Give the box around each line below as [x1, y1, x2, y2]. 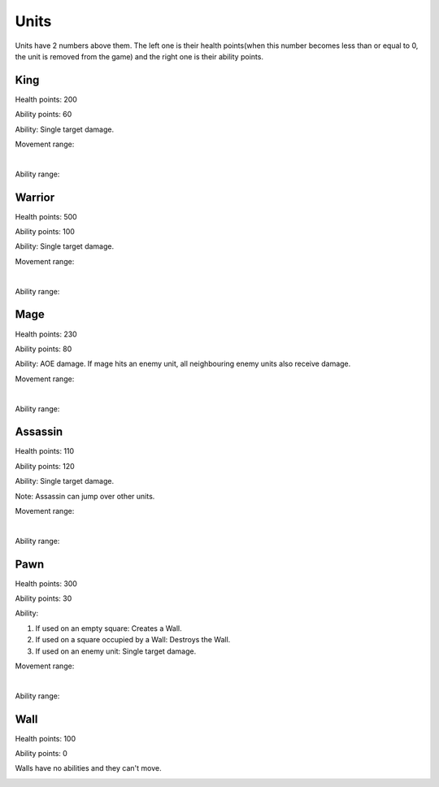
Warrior [15, 190, 55, 204]
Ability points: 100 [15, 227, 75, 237]
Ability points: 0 [15, 749, 68, 759]
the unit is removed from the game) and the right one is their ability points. [15, 51, 264, 61]
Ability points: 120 [15, 461, 75, 471]
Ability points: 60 [15, 110, 72, 120]
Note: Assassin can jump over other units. [15, 491, 155, 501]
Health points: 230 [15, 329, 77, 339]
